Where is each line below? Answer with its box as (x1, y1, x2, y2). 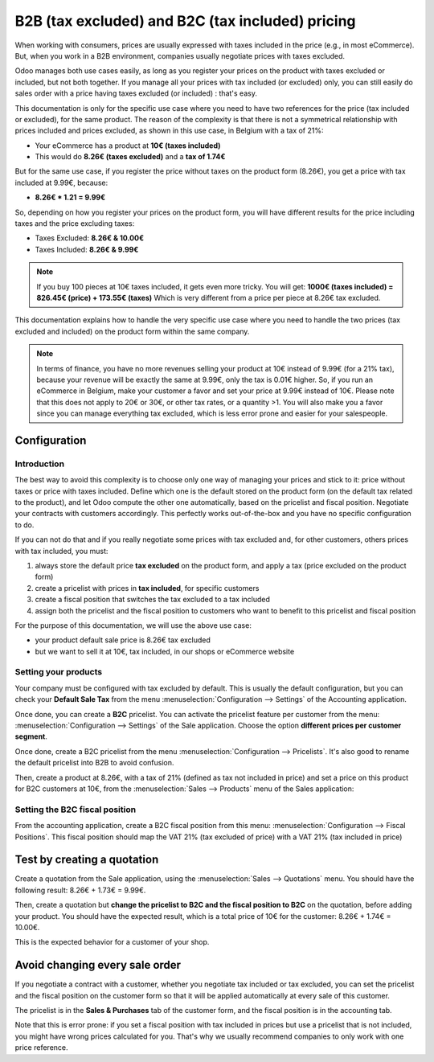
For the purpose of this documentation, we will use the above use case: (14, 620, 252, 630)
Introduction (14, 458, 64, 469)
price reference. (14, 1043, 68, 1052)
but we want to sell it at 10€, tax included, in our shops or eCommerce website (35, 646, 295, 656)
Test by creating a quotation (14, 853, 159, 867)
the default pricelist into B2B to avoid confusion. (14, 758, 174, 768)
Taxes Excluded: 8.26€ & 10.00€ (35, 233, 145, 243)
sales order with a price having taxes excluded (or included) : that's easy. (14, 88, 257, 98)
